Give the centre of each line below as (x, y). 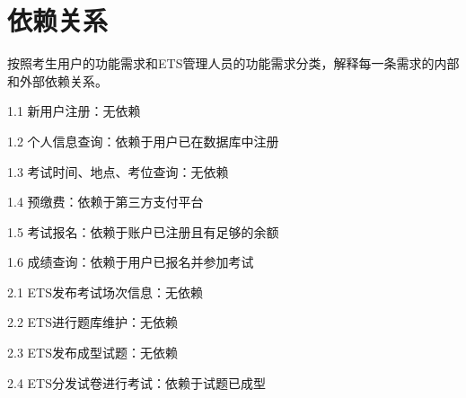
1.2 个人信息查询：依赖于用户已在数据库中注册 (143, 141)
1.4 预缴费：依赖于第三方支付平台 (106, 202)
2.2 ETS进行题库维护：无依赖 (92, 322)
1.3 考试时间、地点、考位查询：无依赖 (118, 171)
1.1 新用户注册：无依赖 (74, 111)
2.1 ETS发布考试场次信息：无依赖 (105, 292)
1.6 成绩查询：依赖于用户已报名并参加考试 (131, 262)
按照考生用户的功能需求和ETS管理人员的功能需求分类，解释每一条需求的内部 (233, 63)
